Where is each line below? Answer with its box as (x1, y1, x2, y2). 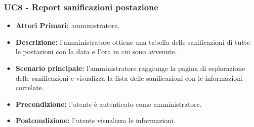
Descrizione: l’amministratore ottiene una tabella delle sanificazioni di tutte (15, 36, 250, 47)
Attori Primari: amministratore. (15, 20, 120, 31)
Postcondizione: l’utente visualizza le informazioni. (15, 115, 175, 126)
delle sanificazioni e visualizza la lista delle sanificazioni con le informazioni (15, 72, 243, 83)
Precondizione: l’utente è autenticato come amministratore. (15, 98, 202, 109)
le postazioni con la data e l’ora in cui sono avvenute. (15, 46, 177, 57)
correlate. (15, 82, 44, 93)
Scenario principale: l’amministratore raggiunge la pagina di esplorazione (15, 63, 245, 73)
